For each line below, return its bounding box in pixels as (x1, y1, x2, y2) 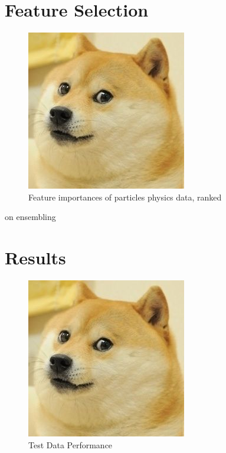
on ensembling (5, 211, 56, 223)
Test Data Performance (28, 438, 113, 451)
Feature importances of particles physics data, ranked (28, 190, 222, 203)
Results (5, 245, 66, 270)
